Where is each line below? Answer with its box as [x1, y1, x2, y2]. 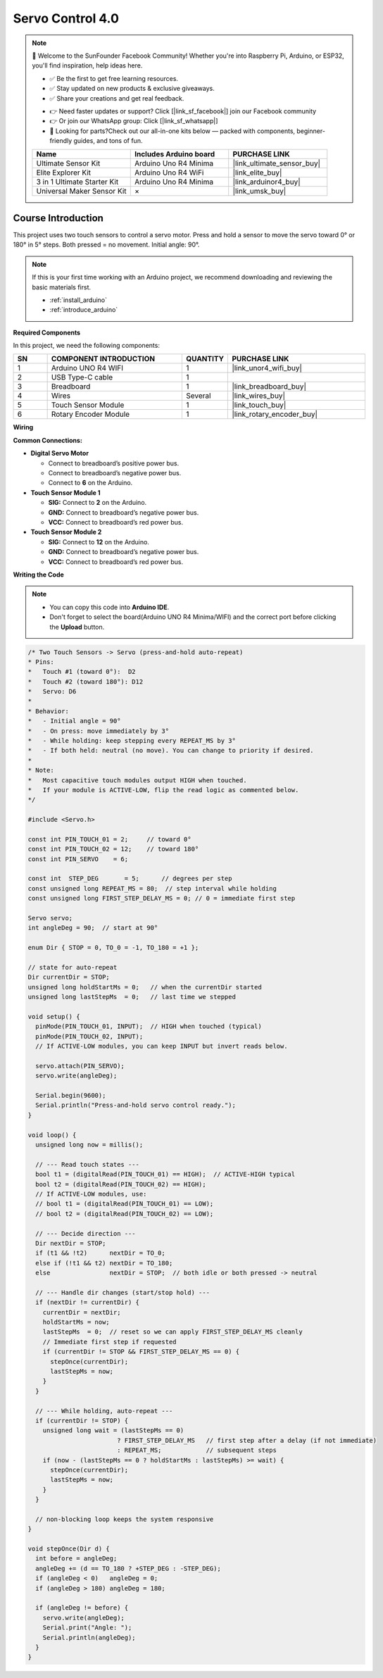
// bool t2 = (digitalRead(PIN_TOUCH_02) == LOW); [35, 1210, 214, 1217]
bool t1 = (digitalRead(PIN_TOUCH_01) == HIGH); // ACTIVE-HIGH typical [35, 1170, 296, 1179]
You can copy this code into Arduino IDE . [49, 603, 170, 611]
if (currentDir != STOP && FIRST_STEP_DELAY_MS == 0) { [42, 1348, 240, 1355]
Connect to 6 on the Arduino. [48, 479, 133, 487]
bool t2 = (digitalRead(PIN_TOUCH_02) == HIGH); [35, 1180, 207, 1188]
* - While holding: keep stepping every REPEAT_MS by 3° [27, 737, 236, 745]
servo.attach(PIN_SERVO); [35, 1062, 125, 1070]
